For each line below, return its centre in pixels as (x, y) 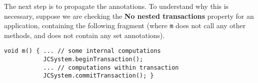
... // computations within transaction (111, 67)
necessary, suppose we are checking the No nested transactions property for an (129, 16)
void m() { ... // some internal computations (82, 51)
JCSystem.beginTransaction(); (93, 60)
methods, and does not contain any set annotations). (84, 35)
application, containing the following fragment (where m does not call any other (125, 25)
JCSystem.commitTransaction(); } (98, 76)
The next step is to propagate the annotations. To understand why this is (116, 6)
